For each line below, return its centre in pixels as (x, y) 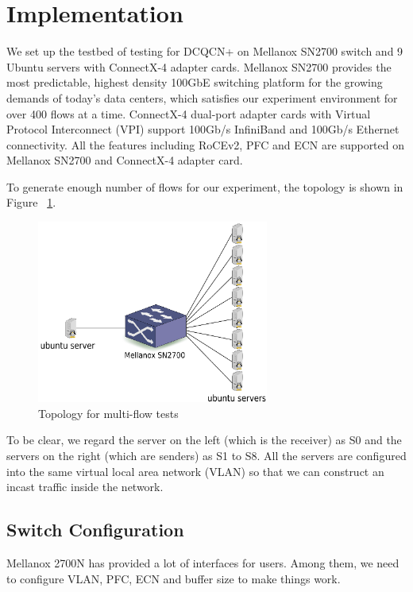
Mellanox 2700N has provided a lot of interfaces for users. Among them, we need (203, 562)
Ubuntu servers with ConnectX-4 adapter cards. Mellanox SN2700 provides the (199, 66)
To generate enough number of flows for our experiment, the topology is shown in (205, 186)
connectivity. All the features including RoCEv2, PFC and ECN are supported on (206, 144)
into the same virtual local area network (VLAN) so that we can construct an (195, 471)
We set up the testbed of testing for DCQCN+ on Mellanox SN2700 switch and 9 (205, 51)
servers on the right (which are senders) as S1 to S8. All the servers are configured (206, 455)
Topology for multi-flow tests (108, 413)
